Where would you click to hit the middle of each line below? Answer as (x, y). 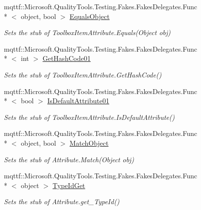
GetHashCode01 (67, 58)
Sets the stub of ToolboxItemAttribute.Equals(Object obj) (87, 32)
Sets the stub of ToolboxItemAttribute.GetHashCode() (83, 74)
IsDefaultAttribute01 (78, 101)
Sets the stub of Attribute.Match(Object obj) (69, 159)
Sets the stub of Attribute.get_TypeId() (62, 201)
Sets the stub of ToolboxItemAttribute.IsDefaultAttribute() (89, 117)
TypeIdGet (69, 185)
